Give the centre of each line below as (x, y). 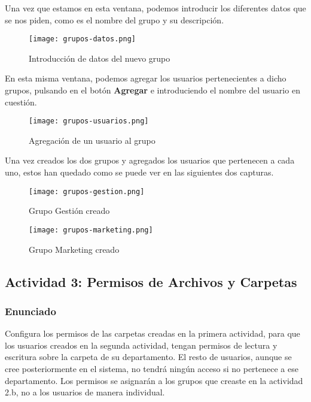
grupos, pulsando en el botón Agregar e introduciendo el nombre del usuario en (153, 90)
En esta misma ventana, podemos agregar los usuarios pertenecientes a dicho (146, 78)
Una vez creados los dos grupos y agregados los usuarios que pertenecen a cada (150, 160)
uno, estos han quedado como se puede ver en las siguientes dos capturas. (139, 172)
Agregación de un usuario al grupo (92, 140)
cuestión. (21, 102)
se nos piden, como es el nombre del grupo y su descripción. (115, 19)
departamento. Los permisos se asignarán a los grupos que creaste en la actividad (154, 380)
